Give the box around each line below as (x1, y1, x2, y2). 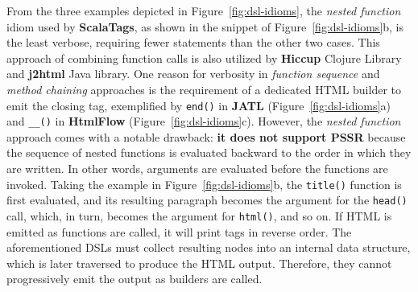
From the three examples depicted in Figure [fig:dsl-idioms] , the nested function (6, 2, 401, 19)
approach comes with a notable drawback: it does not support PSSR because (6, 128, 406, 145)
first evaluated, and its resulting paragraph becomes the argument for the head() (6, 191, 408, 208)
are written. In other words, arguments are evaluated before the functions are (6, 160, 388, 177)
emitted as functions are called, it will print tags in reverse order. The (6, 223, 352, 240)
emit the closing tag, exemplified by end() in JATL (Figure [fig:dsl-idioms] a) (6, 97, 391, 113)
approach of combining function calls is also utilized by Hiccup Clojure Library (6, 49, 402, 66)
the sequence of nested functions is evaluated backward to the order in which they (6, 144, 412, 161)
